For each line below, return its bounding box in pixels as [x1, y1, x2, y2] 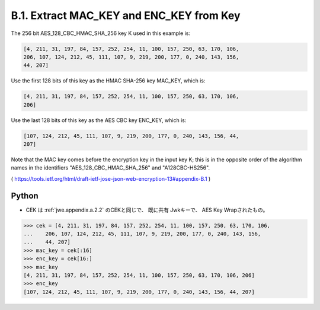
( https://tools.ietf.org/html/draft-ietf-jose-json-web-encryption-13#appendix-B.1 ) [11, 175, 211, 182]
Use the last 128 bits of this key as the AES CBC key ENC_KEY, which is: [11, 116, 187, 124]
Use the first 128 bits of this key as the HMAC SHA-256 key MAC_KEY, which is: [11, 77, 206, 84]
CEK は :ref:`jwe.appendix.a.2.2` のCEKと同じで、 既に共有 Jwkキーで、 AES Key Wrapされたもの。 [25, 206, 268, 213]
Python [11, 190, 39, 201]
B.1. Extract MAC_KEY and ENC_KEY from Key [11, 9, 241, 22]
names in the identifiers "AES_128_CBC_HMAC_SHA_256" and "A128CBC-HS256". [11, 164, 210, 171]
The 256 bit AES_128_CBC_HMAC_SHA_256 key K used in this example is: [11, 30, 191, 37]
